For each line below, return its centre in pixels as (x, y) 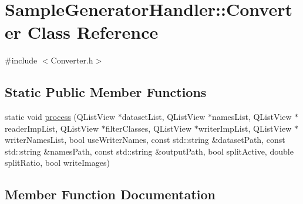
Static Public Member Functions (106, 92)
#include (21, 60)
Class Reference (93, 32)
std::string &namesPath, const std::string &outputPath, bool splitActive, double (149, 151)
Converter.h (72, 60)
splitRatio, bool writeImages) (57, 163)
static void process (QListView (60, 117)
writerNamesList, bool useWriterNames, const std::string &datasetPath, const (145, 140)
